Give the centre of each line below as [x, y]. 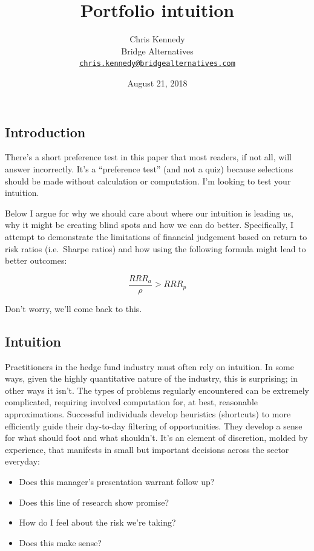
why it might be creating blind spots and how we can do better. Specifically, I [149, 225]
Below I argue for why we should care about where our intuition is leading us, [149, 213]
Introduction [45, 132]
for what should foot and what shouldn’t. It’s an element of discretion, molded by [156, 438]
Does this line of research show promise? [94, 502]
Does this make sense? [60, 542]
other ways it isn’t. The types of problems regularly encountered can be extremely [157, 390]
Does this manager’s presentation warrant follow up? [117, 481]
